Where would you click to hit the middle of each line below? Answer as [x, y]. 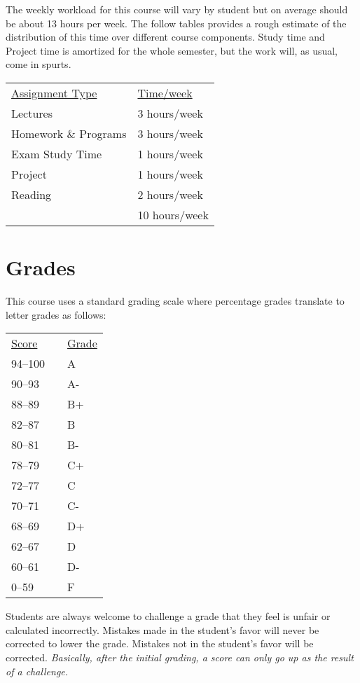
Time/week [165, 92]
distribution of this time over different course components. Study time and [165, 37]
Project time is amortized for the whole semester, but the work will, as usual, [172, 50]
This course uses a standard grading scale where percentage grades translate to [175, 301]
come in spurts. [39, 64]
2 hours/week [170, 194]
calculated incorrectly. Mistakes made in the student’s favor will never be [162, 629]
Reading [32, 194]
